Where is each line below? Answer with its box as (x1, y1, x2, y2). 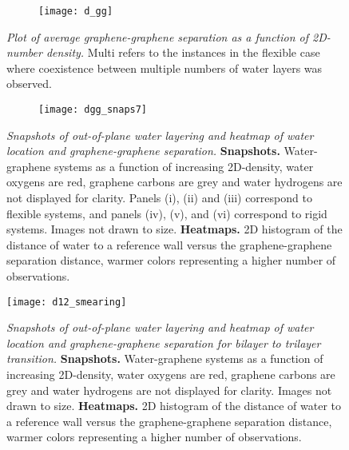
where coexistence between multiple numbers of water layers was (6, 59, 323, 76)
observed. (6, 75, 52, 92)
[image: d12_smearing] (6, 296, 127, 308)
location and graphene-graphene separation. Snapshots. (6, 142, 280, 159)
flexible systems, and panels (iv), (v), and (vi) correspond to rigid (6, 205, 327, 221)
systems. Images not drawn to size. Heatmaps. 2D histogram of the (6, 221, 343, 237)
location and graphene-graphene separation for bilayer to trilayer (6, 334, 321, 351)
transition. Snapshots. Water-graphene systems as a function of (6, 350, 323, 367)
